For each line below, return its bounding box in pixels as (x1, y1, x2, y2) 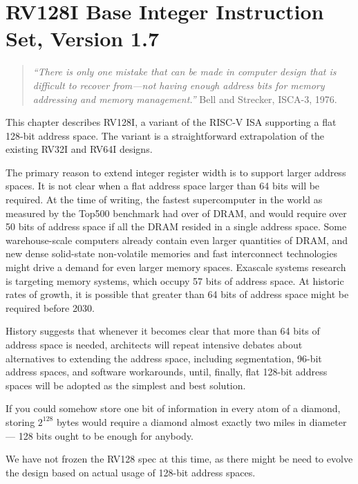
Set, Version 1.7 (6, 24, 159, 53)
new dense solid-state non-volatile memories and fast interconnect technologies (6, 246, 337, 261)
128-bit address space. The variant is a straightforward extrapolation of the (6, 128, 325, 142)
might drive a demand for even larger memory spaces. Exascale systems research (6, 260, 346, 274)
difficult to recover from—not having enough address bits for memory (32, 77, 325, 92)
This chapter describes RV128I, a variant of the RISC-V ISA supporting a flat (6, 115, 337, 129)
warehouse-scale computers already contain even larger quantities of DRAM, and (6, 232, 348, 247)
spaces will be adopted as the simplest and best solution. (6, 378, 246, 392)
